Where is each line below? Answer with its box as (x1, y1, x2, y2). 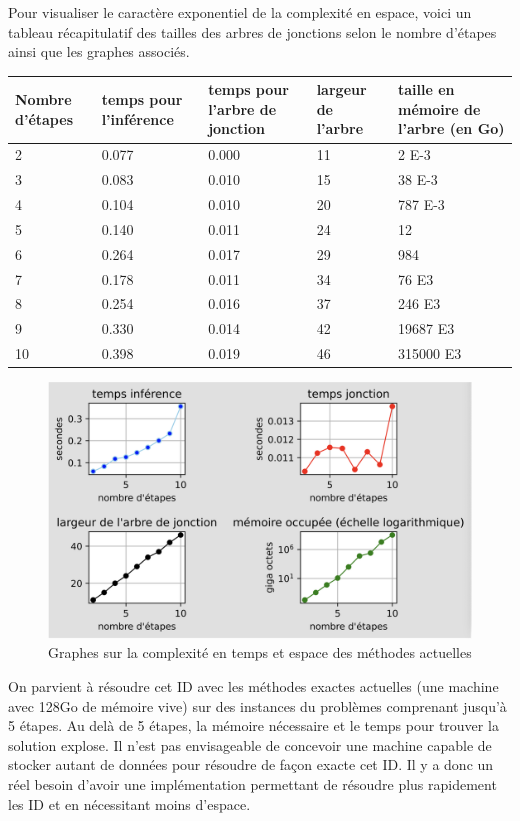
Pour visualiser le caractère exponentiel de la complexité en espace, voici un (8, 2, 472, 22)
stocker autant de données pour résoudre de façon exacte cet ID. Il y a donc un (8, 754, 494, 775)
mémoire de (397, 98, 481, 119)
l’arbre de (208, 98, 277, 119)
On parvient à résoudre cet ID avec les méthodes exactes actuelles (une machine (8, 676, 499, 697)
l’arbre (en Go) (397, 118, 505, 139)
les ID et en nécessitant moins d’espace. (8, 793, 251, 814)
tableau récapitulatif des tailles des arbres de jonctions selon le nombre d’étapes (8, 21, 497, 42)
